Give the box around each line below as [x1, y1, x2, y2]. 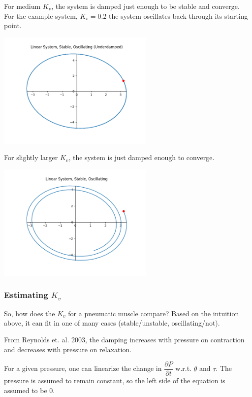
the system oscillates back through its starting [109, 10, 248, 21]
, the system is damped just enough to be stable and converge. [51, 1, 240, 11]
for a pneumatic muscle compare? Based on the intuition [68, 308, 239, 318]
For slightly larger [4, 152, 58, 163]
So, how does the [4, 308, 55, 318]
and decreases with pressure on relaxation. [4, 344, 132, 354]
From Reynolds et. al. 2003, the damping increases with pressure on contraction [4, 334, 245, 344]
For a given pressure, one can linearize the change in [4, 363, 162, 373]
